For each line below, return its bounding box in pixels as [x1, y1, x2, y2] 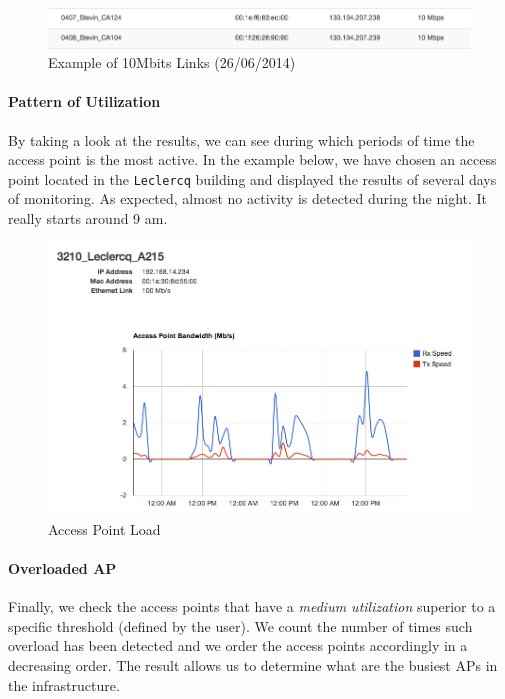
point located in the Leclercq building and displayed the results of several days [8, 168, 497, 189]
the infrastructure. [8, 674, 120, 695]
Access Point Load [48, 518, 161, 539]
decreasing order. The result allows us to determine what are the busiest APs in [8, 655, 498, 676]
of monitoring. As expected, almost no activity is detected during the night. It [8, 188, 488, 209]
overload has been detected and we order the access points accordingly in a [8, 635, 468, 656]
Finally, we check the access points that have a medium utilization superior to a [8, 596, 496, 617]
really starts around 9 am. [8, 207, 168, 228]
